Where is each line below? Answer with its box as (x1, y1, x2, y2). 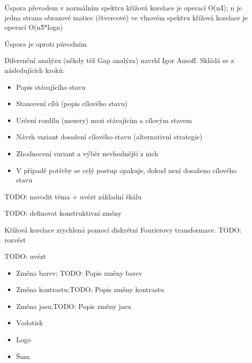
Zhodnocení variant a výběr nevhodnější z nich (16, 148, 158, 158)
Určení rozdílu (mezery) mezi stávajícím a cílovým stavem (16, 115, 192, 125)
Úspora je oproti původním (4, 38, 87, 49)
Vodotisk (16, 317, 43, 328)
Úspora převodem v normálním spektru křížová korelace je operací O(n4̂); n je (4, 2, 242, 12)
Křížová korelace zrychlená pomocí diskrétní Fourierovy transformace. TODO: (4, 224, 242, 235)
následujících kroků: (4, 64, 65, 75)
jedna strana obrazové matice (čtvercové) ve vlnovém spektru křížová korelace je (4, 12, 248, 22)
